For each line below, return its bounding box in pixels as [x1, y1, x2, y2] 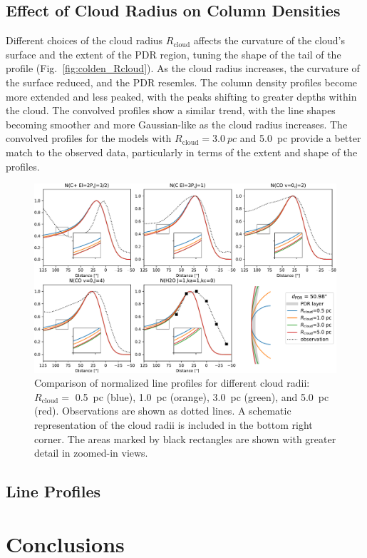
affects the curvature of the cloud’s [193, 33, 345, 48]
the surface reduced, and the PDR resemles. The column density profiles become [6, 74, 358, 89]
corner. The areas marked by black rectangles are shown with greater [34, 431, 336, 446]
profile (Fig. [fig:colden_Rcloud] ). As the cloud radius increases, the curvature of [6, 61, 360, 76]
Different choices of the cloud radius [6, 33, 163, 48]
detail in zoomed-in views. [34, 445, 148, 460]
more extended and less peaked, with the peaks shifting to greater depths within [6, 88, 357, 103]
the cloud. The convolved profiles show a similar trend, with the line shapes [6, 103, 336, 118]
